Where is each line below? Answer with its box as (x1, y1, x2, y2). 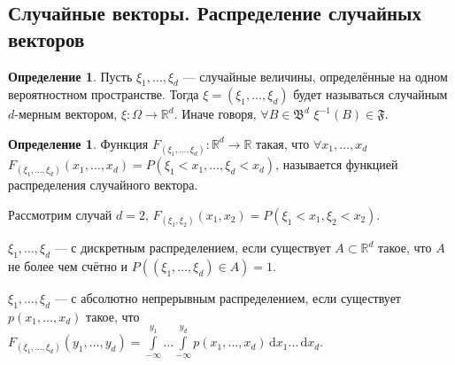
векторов (8, 25, 85, 52)
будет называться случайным (293, 85, 448, 104)
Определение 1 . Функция (8, 134, 149, 152)
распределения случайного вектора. (8, 175, 198, 194)
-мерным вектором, (14, 105, 118, 123)
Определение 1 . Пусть (8, 66, 133, 85)
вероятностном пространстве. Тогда (8, 85, 199, 104)
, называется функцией (275, 155, 398, 174)
